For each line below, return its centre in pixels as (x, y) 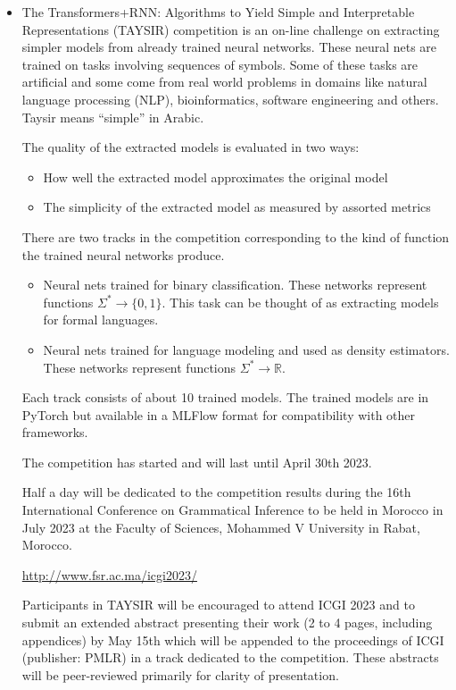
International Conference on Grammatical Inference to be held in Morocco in (232, 510)
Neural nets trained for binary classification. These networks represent (235, 285)
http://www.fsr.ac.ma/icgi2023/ (109, 574)
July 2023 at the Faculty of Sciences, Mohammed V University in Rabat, (221, 527)
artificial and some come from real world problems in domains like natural (224, 82)
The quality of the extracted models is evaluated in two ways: (191, 147)
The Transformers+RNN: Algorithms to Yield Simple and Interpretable (218, 12)
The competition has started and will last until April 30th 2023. (197, 462)
